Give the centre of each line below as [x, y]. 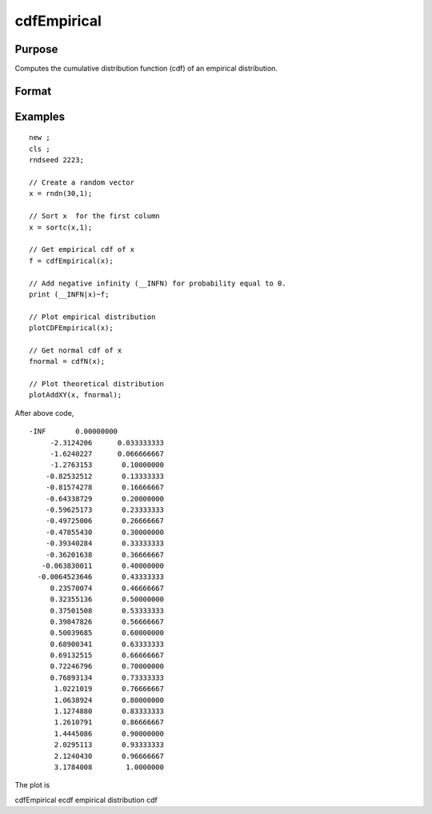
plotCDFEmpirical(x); [71, 328]
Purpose [36, 49]
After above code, [44, 413]
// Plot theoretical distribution [96, 384]
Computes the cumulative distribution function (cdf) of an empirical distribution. [146, 69]
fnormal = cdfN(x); [67, 361]
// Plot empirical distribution [92, 317]
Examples [40, 116]
